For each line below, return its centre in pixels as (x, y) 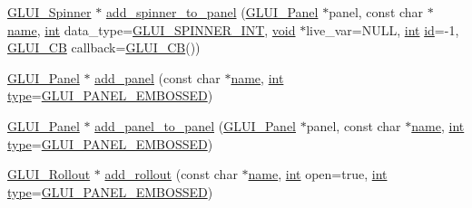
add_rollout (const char (171, 174)
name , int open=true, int (318, 174)
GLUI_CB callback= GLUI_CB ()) (104, 47)
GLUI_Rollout (49, 174)
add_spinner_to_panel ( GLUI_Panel (212, 12)
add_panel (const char (157, 77)
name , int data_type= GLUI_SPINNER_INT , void (152, 29)
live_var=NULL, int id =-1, (383, 29)
